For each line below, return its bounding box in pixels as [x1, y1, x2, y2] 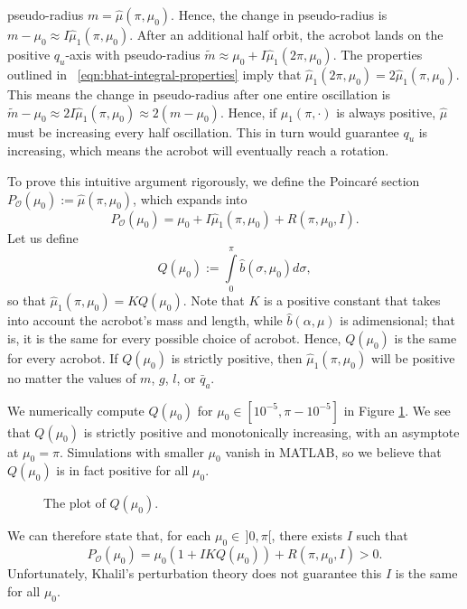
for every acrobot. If [7, 348, 118, 367]
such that [356, 526, 408, 545]
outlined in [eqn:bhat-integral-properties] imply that [7, 65, 302, 83]
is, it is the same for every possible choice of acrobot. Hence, [7, 328, 341, 347]
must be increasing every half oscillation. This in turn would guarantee [7, 122, 399, 141]
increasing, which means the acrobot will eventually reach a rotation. [7, 141, 389, 160]
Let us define [7, 228, 79, 247]
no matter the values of [7, 368, 136, 387]
